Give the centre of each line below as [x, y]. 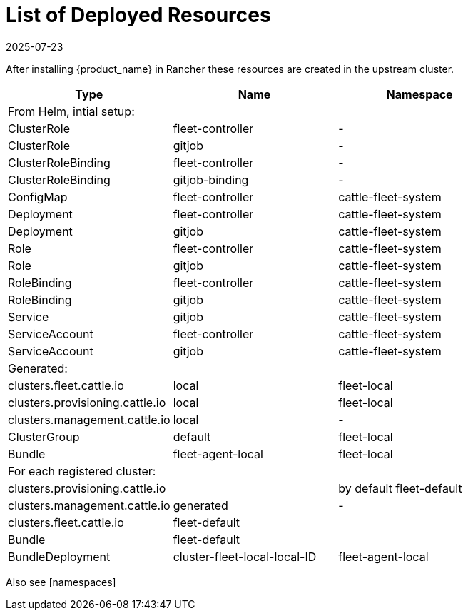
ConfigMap [38, 197]
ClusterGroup [44, 436]
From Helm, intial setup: [71, 111]
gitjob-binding [211, 180]
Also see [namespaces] [61, 582]
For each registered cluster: [82, 471]
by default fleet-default [400, 488]
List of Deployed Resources [138, 15]
